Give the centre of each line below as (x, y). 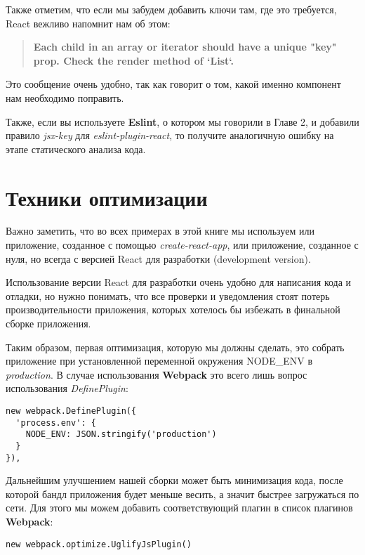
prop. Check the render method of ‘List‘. (134, 60)
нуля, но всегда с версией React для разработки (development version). (158, 258)
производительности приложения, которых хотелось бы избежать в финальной (173, 309)
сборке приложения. (48, 324)
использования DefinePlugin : (67, 388)
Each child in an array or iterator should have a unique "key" (185, 47)
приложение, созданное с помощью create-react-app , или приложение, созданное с (182, 245)
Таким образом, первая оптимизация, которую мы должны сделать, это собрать (175, 347)
